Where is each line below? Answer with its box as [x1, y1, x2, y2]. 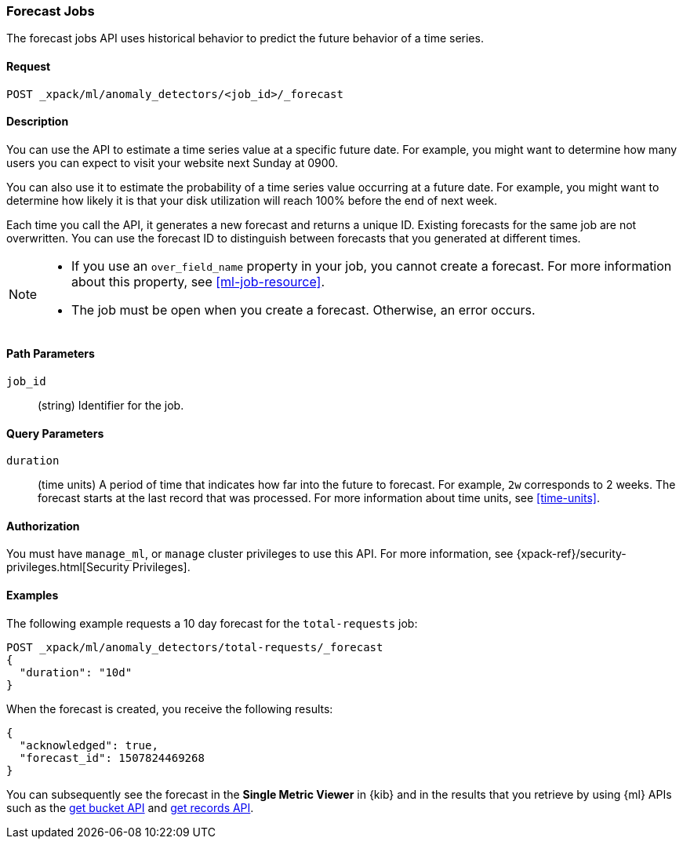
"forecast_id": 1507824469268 [19, 751, 205, 764]
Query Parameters [6, 426, 104, 440]
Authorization [6, 519, 80, 533]
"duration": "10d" [19, 665, 133, 679]
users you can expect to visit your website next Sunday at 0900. [6, 155, 339, 169]
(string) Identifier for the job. [38, 399, 184, 413]
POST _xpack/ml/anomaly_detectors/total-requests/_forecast [6, 640, 383, 654]
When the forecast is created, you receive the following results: [6, 701, 333, 716]
